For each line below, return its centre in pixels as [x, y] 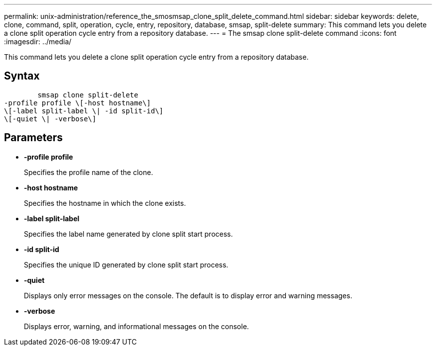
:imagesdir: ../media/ [38, 42]
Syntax [22, 76]
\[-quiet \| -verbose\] [50, 119]
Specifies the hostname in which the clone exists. [105, 203]
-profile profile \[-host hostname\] [78, 103]
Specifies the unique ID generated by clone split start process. [126, 264]
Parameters [33, 138]
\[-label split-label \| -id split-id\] [84, 111]
